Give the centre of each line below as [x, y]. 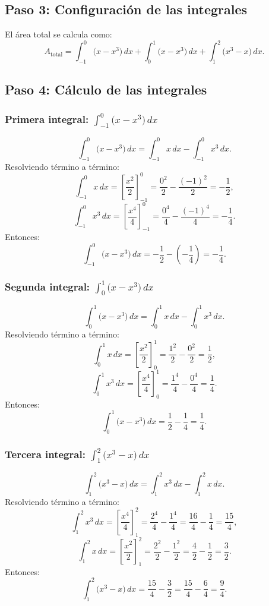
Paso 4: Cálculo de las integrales [106, 89]
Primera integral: [47, 119]
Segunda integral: [48, 286]
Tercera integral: [45, 454]
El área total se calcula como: [58, 34]
